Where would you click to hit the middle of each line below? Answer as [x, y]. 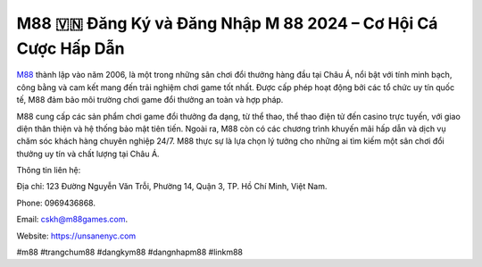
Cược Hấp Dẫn [71, 48]
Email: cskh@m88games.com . [72, 220]
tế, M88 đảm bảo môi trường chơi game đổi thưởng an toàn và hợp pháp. [150, 100]
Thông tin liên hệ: [49, 171]
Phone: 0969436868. [56, 203]
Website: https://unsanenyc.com [76, 236]
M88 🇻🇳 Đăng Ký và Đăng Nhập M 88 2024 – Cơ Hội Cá [227, 23]
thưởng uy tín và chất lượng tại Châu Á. [88, 154]
